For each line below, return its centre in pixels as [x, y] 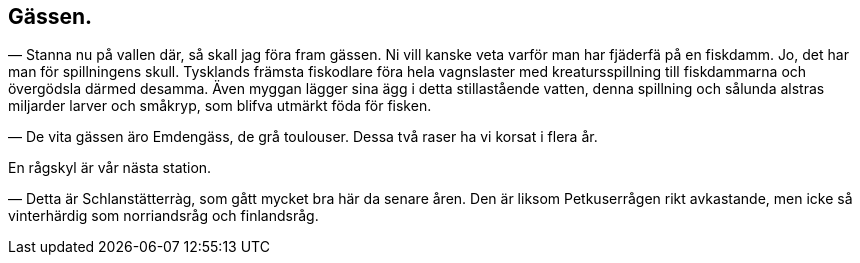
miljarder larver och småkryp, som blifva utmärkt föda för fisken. [220, 106]
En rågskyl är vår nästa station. [110, 168]
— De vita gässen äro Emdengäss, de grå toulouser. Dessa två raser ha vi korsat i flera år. [303, 137]
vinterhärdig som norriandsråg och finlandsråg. [163, 216]
